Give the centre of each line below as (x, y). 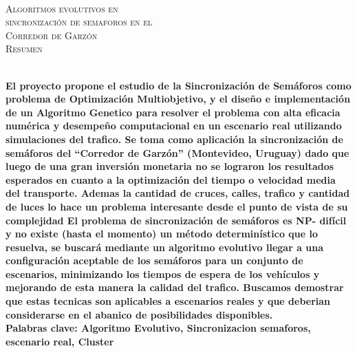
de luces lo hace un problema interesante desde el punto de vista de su (177, 206)
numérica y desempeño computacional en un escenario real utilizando (174, 126)
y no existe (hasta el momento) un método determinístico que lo (162, 234)
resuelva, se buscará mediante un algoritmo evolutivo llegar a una (165, 247)
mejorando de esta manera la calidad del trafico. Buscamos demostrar (175, 287)
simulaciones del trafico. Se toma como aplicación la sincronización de (174, 139)
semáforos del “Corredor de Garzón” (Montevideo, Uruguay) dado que (177, 152)
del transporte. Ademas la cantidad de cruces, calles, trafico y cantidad (178, 193)
